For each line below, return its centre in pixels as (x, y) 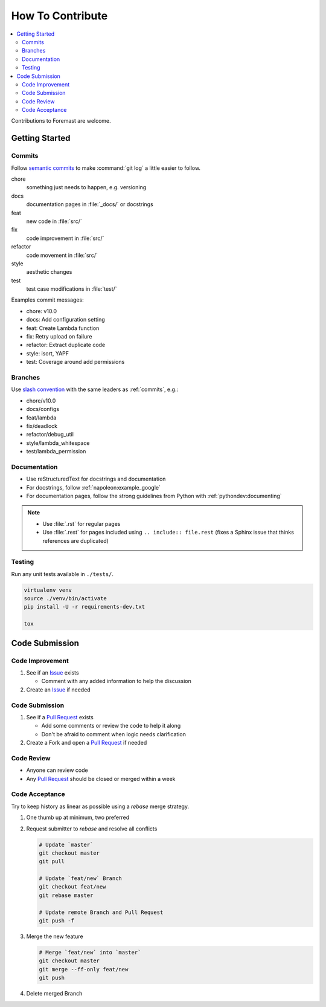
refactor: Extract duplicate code (66, 345)
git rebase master (66, 895)
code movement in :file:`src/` (62, 255)
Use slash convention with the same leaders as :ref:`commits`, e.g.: (94, 389)
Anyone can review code (57, 770)
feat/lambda (41, 418)
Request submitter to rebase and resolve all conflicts (92, 829)
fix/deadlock (42, 426)
